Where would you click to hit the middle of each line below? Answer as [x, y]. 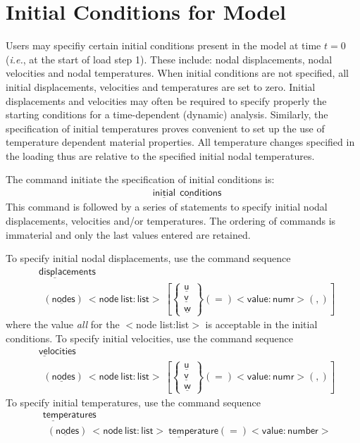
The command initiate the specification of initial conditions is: [140, 179]
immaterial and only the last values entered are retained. [128, 234]
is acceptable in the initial [261, 324]
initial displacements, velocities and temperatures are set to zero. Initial [161, 86]
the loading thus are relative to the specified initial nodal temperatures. [160, 155]
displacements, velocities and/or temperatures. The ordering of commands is [171, 220]
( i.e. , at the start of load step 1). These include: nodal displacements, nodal [169, 59]
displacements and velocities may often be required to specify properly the [166, 100]
